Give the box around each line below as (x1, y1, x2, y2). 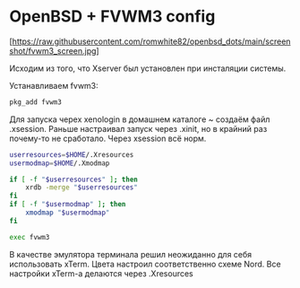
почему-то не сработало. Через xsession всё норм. (9, 133, 207, 144)
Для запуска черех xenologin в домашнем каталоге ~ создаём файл (9, 114, 270, 125)
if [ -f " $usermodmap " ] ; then (9, 200, 126, 209)
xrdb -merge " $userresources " (25, 183, 139, 192)
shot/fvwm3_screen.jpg (9, 45, 97, 56)
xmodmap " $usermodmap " (25, 208, 110, 217)
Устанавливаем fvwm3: (9, 80, 99, 91)
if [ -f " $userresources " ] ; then (9, 175, 139, 184)
